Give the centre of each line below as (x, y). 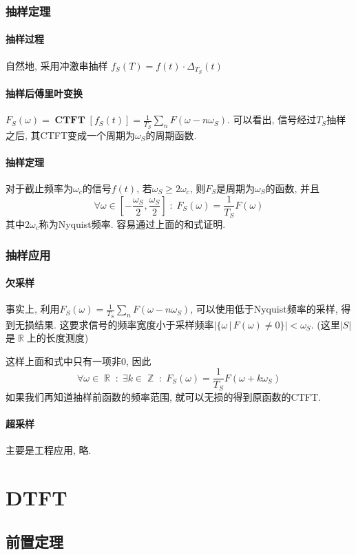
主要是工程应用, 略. (49, 450)
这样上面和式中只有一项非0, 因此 (78, 360)
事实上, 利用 (33, 309)
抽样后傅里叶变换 (44, 93)
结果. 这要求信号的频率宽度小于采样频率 (124, 324)
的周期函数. (171, 135)
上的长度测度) (57, 338)
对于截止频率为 (39, 188)
